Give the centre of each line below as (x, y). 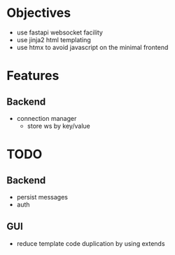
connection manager (47, 118)
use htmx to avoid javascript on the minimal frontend (92, 47)
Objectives (39, 13)
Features (33, 76)
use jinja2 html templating (54, 39)
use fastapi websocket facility (59, 32)
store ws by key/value (58, 126)
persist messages (42, 197)
